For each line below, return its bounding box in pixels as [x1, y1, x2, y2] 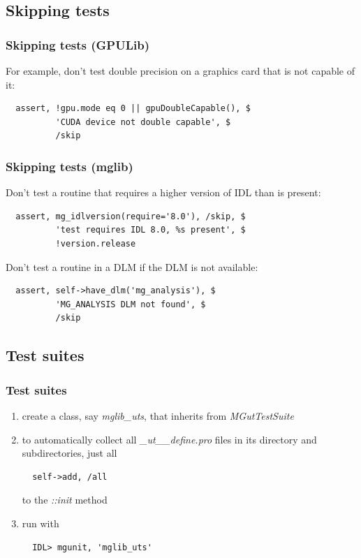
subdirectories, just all [22, 446, 117, 460]
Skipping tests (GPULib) [6, 36, 149, 53]
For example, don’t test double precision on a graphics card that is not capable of [6, 64, 355, 78]
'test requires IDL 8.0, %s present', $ [55, 225, 246, 235]
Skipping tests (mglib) [6, 157, 133, 175]
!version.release [55, 238, 136, 249]
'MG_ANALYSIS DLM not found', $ [55, 299, 206, 309]
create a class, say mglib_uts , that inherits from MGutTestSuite [22, 408, 294, 423]
